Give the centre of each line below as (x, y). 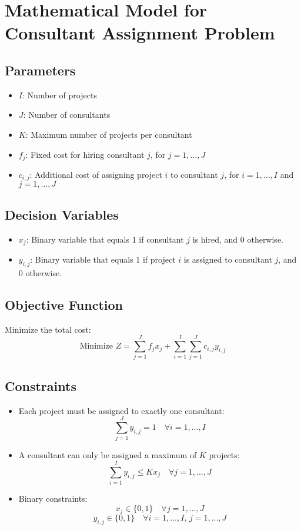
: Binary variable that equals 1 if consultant (105, 239)
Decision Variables (62, 214)
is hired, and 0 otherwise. (238, 239)
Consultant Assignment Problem (140, 33)
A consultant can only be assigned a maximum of (108, 455)
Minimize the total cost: (48, 329)
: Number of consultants (67, 115)
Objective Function (64, 304)
